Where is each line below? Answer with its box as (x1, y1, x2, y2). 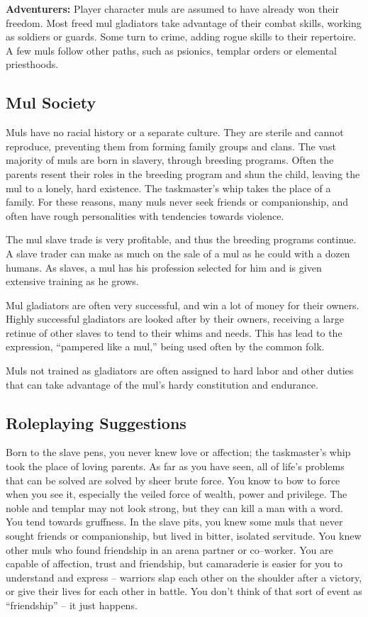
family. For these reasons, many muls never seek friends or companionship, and (6, 194, 349, 209)
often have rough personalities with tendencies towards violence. (6, 208, 284, 223)
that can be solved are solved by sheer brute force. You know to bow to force (6, 472, 340, 487)
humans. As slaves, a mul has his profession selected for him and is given (6, 260, 322, 274)
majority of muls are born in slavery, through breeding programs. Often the (6, 152, 334, 167)
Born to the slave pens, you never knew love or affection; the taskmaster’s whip (6, 445, 351, 460)
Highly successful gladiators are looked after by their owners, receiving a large (6, 311, 345, 326)
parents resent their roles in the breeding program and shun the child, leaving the (6, 166, 360, 181)
